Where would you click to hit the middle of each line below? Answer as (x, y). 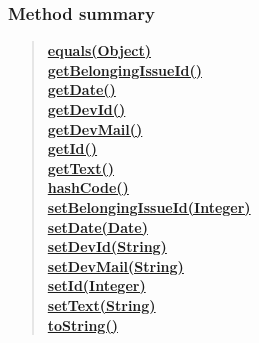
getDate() (81, 89)
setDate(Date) (97, 226)
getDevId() (86, 109)
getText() (80, 167)
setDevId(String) (107, 246)
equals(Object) (99, 50)
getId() (72, 148)
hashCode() (88, 187)
